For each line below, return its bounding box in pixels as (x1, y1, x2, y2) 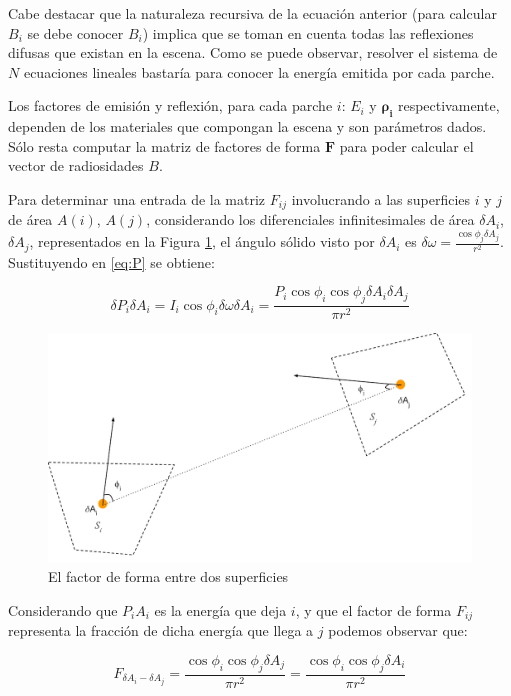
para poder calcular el (339, 135, 474, 156)
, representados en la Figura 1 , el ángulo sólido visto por (29, 231, 375, 252)
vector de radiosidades (8, 155, 144, 176)
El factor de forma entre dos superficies (48, 566, 289, 587)
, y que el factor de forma (295, 599, 452, 620)
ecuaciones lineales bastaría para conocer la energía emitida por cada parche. (23, 61, 495, 82)
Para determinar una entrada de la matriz (8, 188, 266, 209)
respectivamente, (397, 95, 500, 116)
